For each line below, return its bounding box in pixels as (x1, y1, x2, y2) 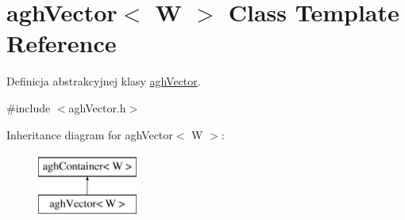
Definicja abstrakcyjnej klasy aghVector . (6, 73, 201, 89)
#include (6, 99, 51, 116)
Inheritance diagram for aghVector (6, 126, 173, 142)
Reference (6, 27, 117, 59)
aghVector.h (68, 99, 126, 116)
